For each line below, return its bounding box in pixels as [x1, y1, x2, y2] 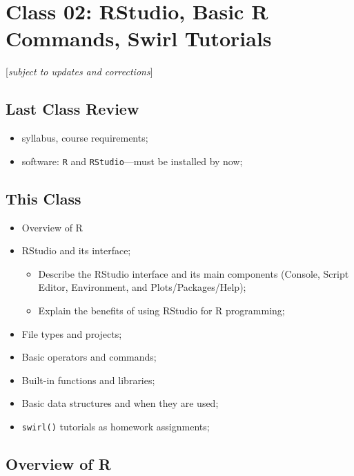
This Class [6, 187, 81, 209]
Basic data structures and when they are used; [21, 396, 219, 410]
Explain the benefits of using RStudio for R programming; [38, 303, 285, 317]
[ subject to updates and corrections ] [6, 64, 153, 79]
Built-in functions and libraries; [21, 372, 155, 387]
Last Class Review [6, 98, 139, 120]
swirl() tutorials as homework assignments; [21, 419, 210, 433]
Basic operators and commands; [21, 350, 157, 364]
